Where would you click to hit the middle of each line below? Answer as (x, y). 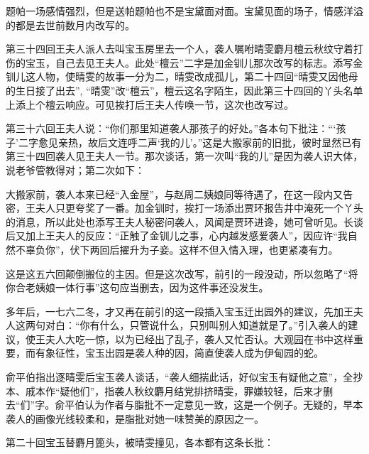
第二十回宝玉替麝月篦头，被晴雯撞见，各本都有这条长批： (140, 442)
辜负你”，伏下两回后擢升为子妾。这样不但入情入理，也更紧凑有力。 (182, 249)
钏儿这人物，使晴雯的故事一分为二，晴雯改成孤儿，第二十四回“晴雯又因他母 (182, 76)
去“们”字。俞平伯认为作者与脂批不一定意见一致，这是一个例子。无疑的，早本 (184, 405)
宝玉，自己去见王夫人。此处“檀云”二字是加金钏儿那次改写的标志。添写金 (194, 62)
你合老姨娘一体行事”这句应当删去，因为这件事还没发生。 (137, 287)
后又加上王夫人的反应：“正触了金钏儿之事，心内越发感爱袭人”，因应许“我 (177, 236)
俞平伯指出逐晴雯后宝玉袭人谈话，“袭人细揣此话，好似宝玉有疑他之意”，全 (180, 377)
